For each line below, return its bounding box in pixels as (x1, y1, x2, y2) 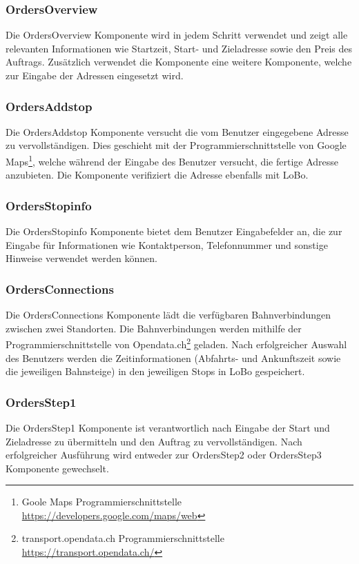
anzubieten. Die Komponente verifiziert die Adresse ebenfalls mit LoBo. (6, 168, 309, 182)
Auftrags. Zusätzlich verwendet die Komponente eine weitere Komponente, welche (6, 54, 352, 69)
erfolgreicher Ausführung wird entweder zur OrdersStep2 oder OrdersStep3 (6, 447, 322, 462)
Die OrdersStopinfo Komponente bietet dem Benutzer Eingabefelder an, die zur (6, 224, 342, 239)
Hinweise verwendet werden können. (6, 251, 157, 265)
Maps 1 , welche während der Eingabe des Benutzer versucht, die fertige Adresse (6, 152, 339, 168)
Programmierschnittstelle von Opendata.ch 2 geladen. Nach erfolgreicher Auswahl (6, 335, 347, 351)
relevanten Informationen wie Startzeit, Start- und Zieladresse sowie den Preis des (6, 41, 353, 55)
